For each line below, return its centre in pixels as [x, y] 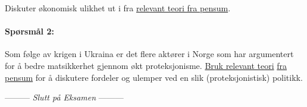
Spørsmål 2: [29, 31]
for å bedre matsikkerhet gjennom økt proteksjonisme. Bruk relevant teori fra [146, 65]
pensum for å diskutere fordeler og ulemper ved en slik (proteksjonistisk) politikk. [154, 77]
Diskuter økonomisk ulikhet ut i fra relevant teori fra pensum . [118, 8]
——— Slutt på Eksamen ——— [64, 97]
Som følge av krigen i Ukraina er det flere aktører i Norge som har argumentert [149, 54]
